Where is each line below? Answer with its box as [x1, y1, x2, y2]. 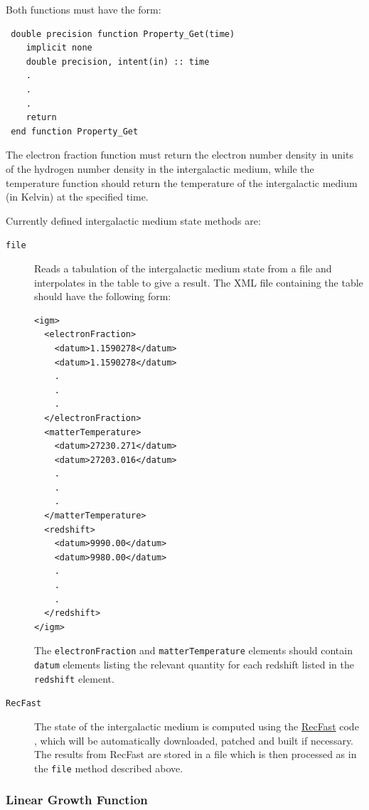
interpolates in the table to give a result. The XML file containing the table [34, 275, 363, 289]
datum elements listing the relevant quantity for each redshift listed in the [34, 657, 354, 672]
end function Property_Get [11, 126, 139, 137]
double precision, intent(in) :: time [26, 56, 210, 67]
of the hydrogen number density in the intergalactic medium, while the [6, 161, 314, 176]
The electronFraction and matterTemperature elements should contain [34, 643, 353, 658]
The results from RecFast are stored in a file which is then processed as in [34, 747, 357, 762]
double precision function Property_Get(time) [11, 28, 235, 39]
